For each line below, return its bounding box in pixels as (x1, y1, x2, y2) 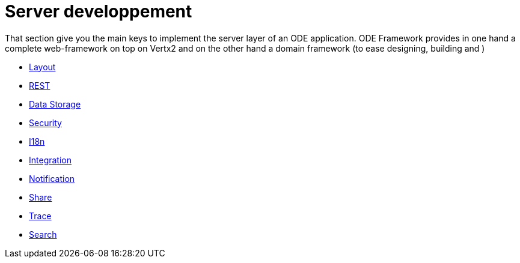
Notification (29, 173, 75, 184)
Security (29, 117, 62, 128)
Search (29, 229, 57, 240)
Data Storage (29, 98, 81, 109)
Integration (29, 154, 72, 165)
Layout (29, 61, 56, 72)
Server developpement (5, 1, 192, 22)
